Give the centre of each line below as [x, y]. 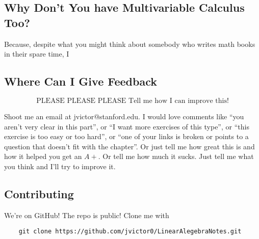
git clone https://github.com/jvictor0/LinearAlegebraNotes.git [130, 232]
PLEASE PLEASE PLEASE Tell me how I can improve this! [133, 101]
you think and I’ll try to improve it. [60, 166]
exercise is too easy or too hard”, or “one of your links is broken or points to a [126, 136]
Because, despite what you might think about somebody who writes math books [130, 44]
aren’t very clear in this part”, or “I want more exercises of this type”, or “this [127, 126]
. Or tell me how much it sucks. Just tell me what [176, 156]
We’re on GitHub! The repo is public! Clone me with [87, 215]
